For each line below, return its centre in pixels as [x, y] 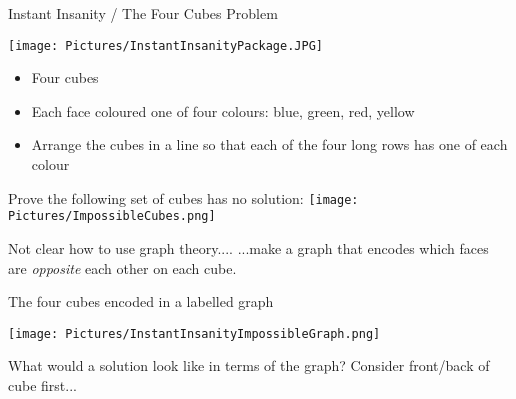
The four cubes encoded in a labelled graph [141, 301]
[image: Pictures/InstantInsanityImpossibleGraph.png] [194, 333]
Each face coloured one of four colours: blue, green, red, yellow [223, 110]
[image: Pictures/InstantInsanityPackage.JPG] [165, 45]
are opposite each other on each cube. [122, 267]
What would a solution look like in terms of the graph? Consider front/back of [249, 365]
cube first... [42, 384]
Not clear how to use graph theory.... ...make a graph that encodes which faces [248, 247]
